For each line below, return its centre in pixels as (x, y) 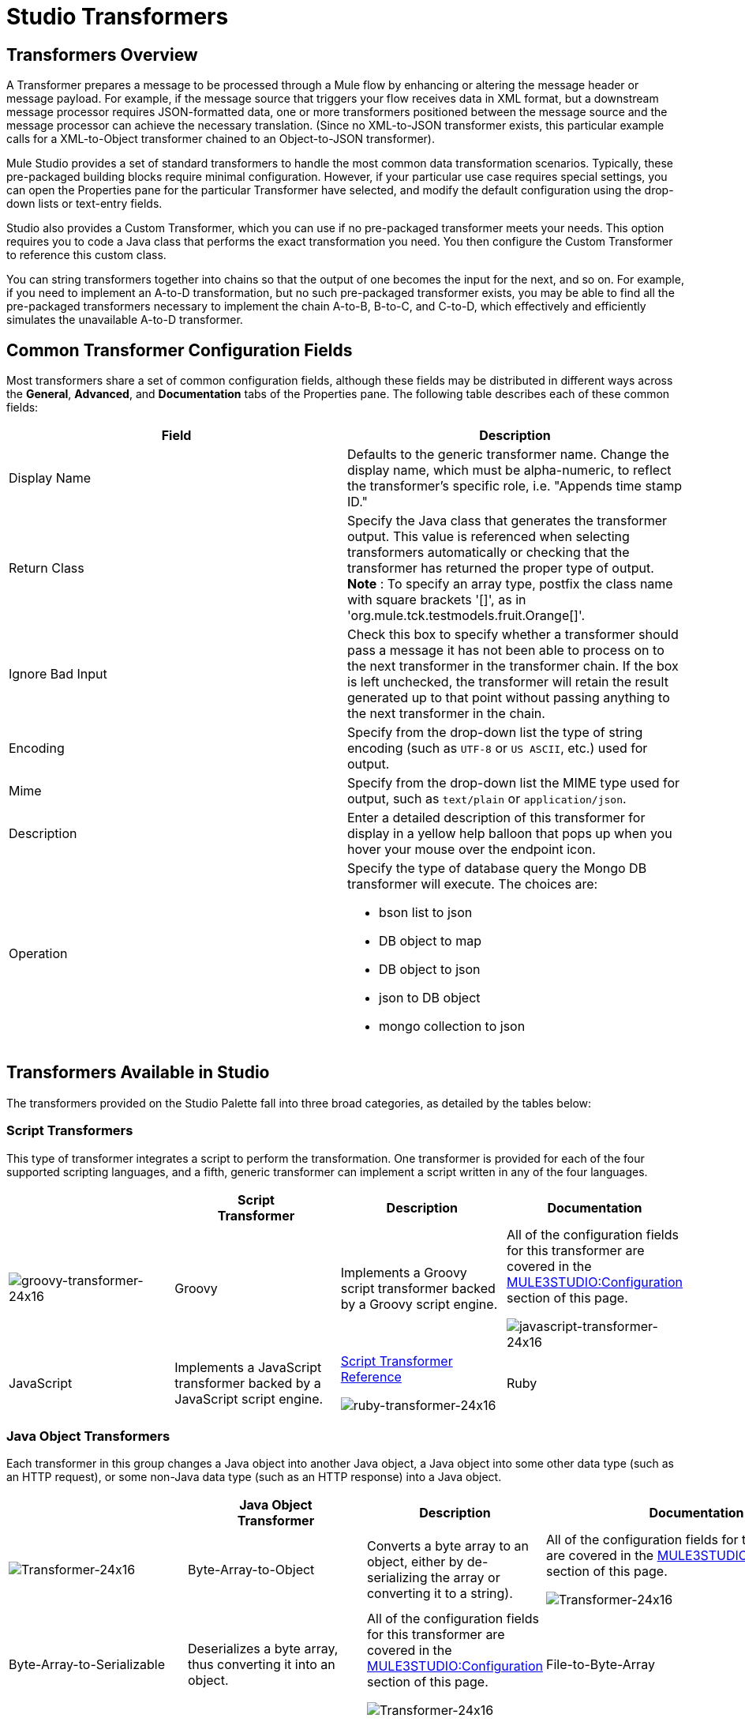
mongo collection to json (452, 1026)
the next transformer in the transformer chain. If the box (513, 666)
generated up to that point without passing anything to (509, 698)
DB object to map (430, 941)
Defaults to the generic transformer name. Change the (508, 455)
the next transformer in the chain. (446, 714)
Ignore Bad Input (58, 674)
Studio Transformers (118, 17)
